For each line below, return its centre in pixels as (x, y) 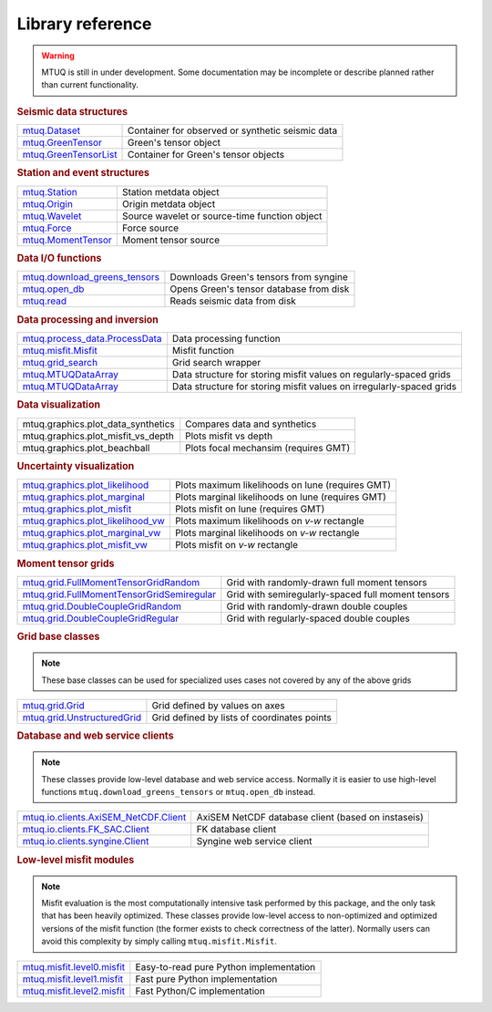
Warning (58, 56)
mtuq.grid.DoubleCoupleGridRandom (102, 606)
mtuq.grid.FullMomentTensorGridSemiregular (119, 594)
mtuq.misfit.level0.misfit (74, 966)
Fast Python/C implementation (200, 991)
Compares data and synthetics (251, 424)
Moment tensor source (171, 240)
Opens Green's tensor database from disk (260, 289)
